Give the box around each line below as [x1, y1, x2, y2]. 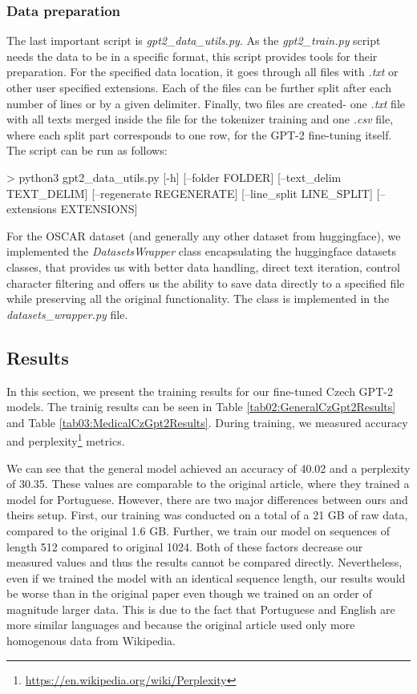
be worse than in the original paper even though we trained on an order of [6, 585, 372, 602]
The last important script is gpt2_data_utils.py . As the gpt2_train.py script [6, 32, 381, 49]
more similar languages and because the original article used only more [6, 616, 355, 633]
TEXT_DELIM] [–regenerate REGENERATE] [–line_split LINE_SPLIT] [6, 184, 373, 201]
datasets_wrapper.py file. [6, 305, 128, 322]
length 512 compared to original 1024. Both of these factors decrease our [6, 538, 363, 555]
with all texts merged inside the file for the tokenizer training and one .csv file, [6, 111, 394, 127]
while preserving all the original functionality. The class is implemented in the [6, 290, 390, 307]
